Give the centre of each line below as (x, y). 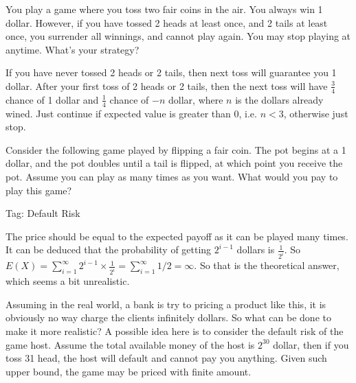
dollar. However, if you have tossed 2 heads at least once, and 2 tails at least (167, 22)
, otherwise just (316, 113)
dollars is (256, 249)
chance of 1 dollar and (52, 99)
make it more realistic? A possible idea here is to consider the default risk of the (175, 330)
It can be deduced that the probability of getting (109, 249)
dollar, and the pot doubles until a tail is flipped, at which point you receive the (174, 163)
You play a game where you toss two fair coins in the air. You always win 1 (164, 9)
